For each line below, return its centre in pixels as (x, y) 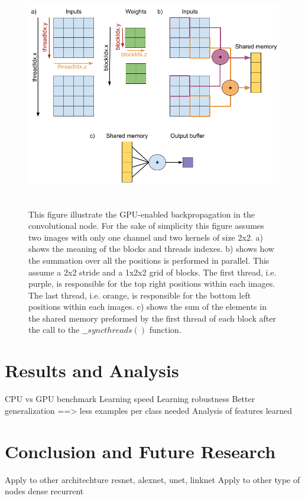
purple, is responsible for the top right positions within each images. (152, 283)
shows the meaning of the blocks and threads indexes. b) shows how (151, 249)
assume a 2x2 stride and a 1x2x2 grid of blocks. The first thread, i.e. (152, 272)
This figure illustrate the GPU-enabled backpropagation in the (142, 214)
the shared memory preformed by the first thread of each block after (152, 318)
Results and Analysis (92, 370)
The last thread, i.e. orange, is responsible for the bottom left (140, 295)
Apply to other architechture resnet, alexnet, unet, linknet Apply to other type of (152, 479)
